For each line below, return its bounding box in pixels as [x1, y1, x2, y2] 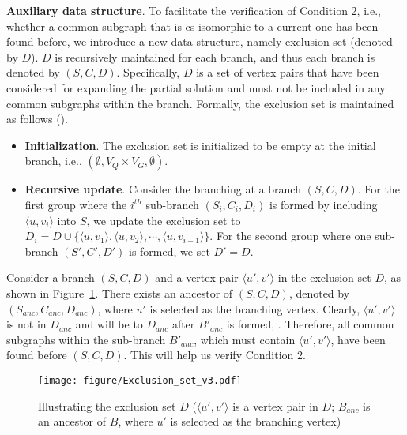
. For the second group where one [209, 227, 371, 244]
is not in [6, 316, 47, 332]
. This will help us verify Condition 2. [123, 347, 306, 363]
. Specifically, [116, 64, 180, 81]
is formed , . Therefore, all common [226, 316, 394, 332]
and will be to [75, 316, 143, 332]
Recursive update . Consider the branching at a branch [24, 181, 301, 197]
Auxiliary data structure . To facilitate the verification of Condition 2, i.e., [6, 2, 381, 18]
